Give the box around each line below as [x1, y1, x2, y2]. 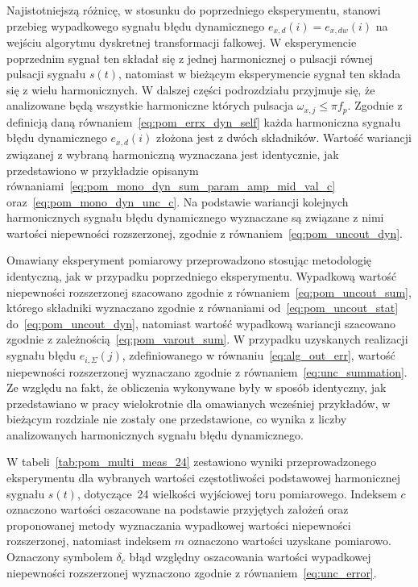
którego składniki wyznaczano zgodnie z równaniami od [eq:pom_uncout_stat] [6, 299, 399, 316]
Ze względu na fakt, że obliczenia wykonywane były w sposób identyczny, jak [6, 379, 387, 396]
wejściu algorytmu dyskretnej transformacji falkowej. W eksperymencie [6, 34, 357, 51]
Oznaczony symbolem [6, 548, 113, 565]
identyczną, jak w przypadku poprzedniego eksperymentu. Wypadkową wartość [6, 268, 397, 285]
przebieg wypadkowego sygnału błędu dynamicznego [6, 17, 265, 34]
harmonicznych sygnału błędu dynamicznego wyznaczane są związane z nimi [6, 209, 384, 226]
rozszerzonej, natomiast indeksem [6, 532, 172, 549]
